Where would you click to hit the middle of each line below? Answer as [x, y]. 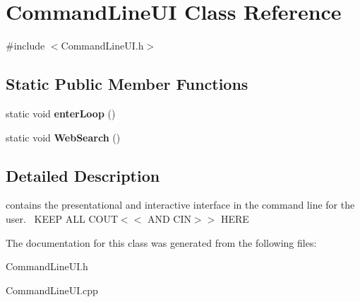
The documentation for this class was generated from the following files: [161, 242]
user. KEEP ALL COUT [62, 218]
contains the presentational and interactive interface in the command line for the [180, 205]
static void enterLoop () [61, 113]
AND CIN [169, 218]
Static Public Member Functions [127, 84]
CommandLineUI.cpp [52, 290]
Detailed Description [83, 175]
